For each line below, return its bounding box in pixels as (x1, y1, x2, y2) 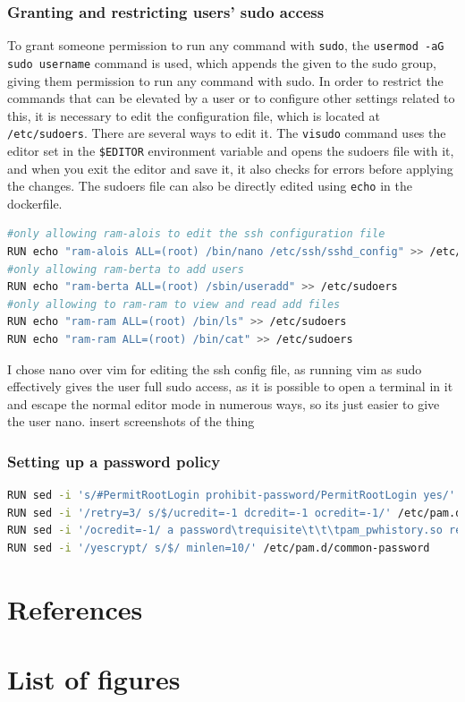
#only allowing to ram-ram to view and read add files (7, 297, 341, 311)
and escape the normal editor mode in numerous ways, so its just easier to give (7, 394, 440, 413)
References (7, 590, 143, 627)
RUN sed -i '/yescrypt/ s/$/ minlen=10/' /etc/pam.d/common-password (7, 542, 430, 554)
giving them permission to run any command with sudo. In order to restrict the (7, 71, 444, 90)
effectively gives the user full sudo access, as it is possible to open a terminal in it (7, 377, 453, 396)
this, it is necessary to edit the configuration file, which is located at (7, 106, 380, 124)
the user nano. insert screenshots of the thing (7, 412, 255, 431)
